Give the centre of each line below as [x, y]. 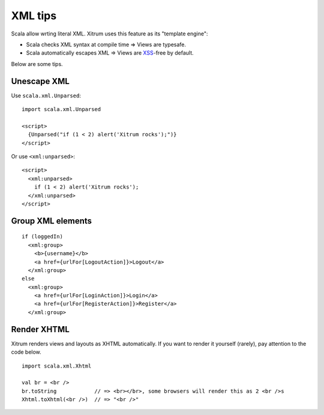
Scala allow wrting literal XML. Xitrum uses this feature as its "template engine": [109, 34]
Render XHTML [40, 329]
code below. [26, 352]
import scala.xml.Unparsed [61, 109]
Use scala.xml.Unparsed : [46, 95]
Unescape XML [40, 81]
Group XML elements [52, 221]
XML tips [34, 16]
